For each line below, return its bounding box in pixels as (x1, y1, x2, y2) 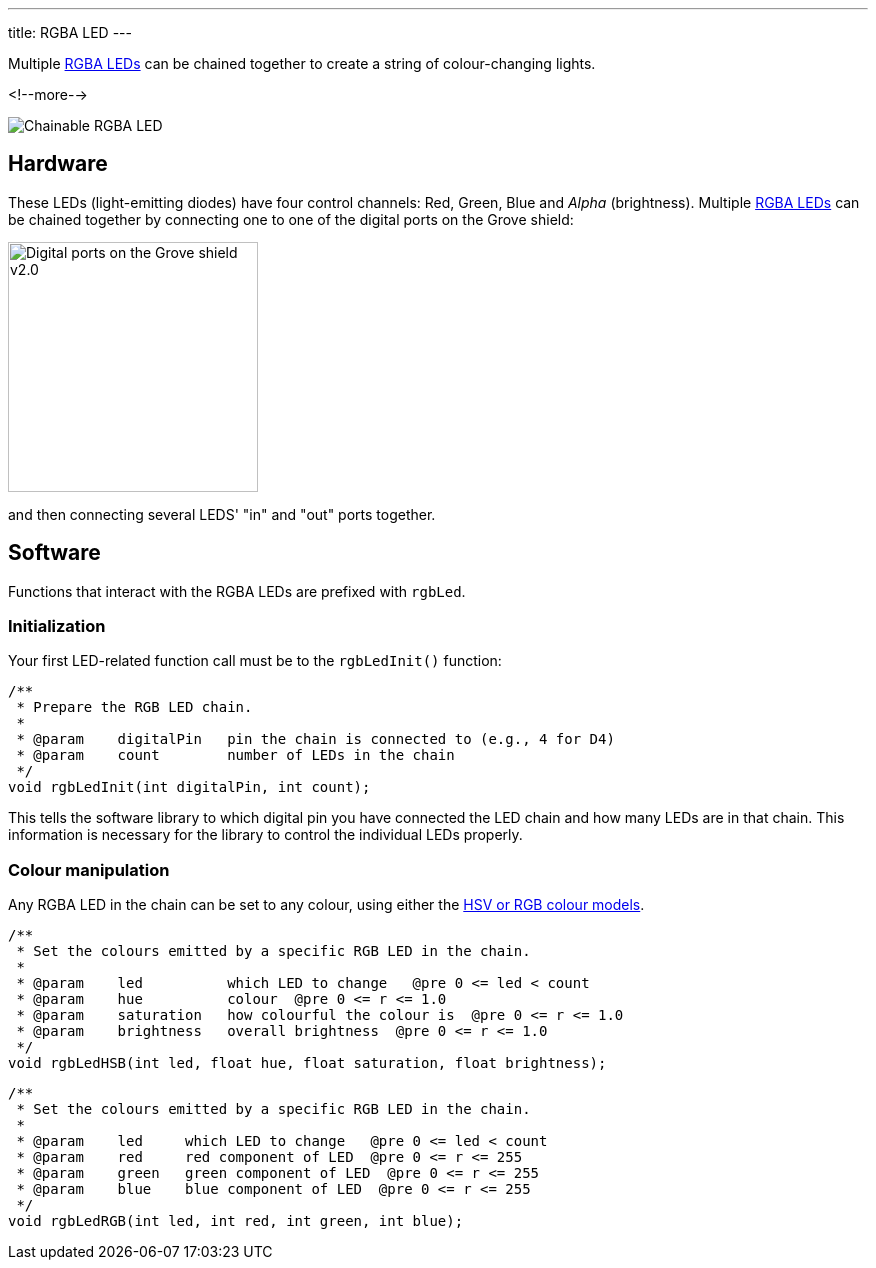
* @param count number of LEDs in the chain (16, 747, 455, 764)
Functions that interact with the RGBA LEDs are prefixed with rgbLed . (8, 582, 466, 600)
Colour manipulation (8, 859, 170, 880)
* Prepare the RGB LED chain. (16, 699, 253, 716)
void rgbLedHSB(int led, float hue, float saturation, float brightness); (8, 1055, 607, 1072)
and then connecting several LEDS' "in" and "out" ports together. (8, 505, 436, 523)
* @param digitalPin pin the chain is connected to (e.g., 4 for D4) (16, 731, 615, 748)
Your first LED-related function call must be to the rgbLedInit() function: (8, 652, 502, 670)
